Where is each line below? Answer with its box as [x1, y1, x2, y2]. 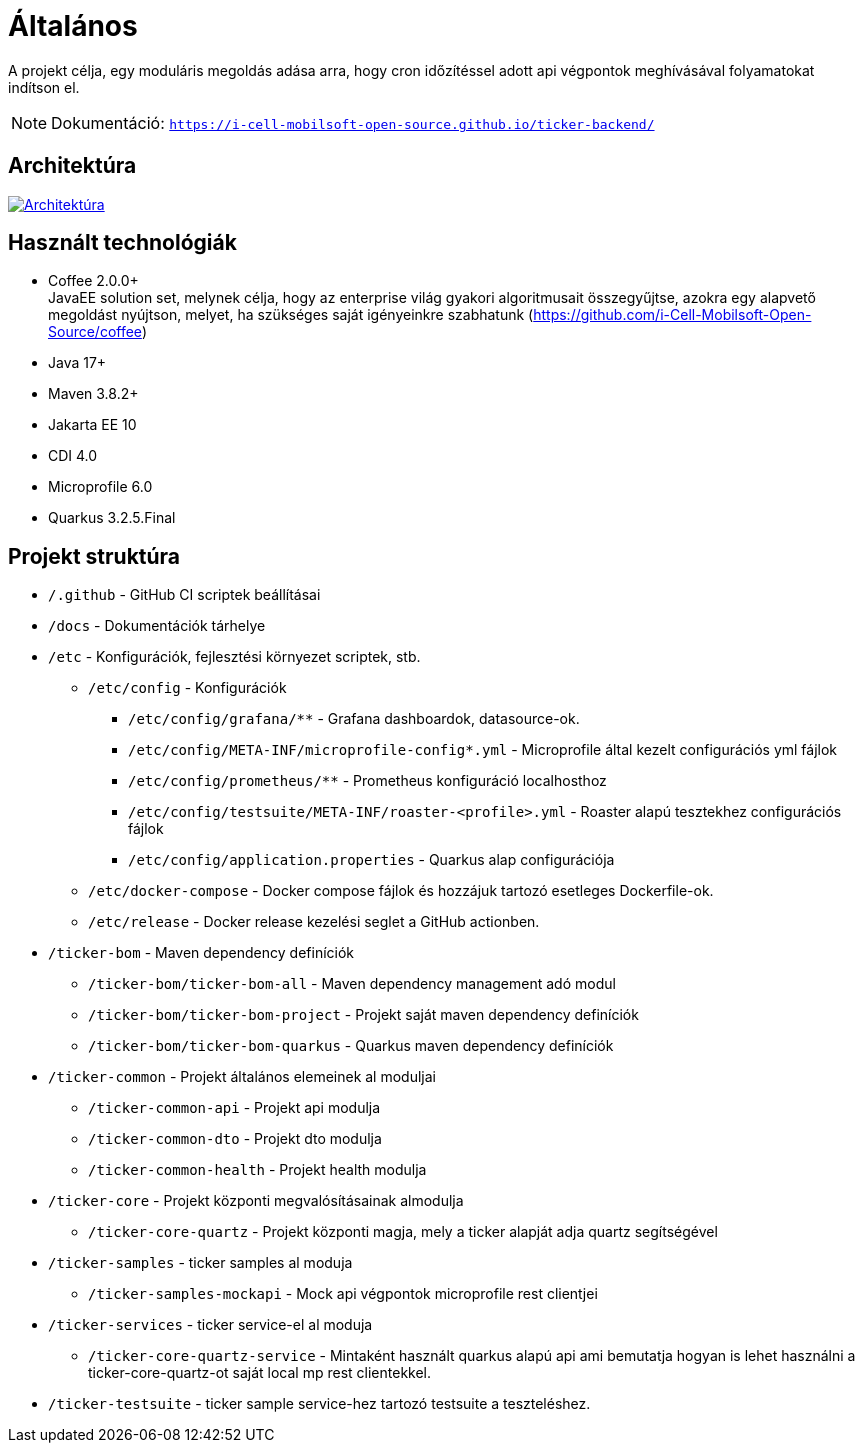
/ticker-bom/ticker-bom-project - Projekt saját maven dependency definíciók [88, 1006, 639, 1024]
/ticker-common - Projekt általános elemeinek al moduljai [48, 1068, 436, 1086]
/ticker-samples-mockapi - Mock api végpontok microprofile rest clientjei [88, 1285, 598, 1303]
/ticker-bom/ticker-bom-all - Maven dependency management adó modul [88, 975, 616, 993]
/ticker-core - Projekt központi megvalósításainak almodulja [48, 1192, 464, 1210]
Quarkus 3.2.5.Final [48, 509, 176, 527]
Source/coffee [48, 323, 142, 341]
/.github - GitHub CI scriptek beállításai [48, 586, 321, 604]
